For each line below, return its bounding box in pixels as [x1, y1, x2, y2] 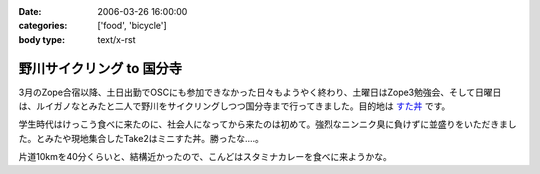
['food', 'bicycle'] [97, 20, 167, 32]
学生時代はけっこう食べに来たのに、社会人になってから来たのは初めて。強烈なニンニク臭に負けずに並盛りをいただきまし [18, 118, 517, 130]
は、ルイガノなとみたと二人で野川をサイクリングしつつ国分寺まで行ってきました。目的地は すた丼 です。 [18, 100, 451, 112]
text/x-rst [97, 33, 136, 45]
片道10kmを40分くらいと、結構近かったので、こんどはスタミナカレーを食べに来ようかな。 [18, 151, 392, 163]
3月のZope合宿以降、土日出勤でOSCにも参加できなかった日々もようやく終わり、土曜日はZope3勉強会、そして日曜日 [18, 86, 502, 98]
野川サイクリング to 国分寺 [18, 60, 182, 77]
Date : [18, 6, 42, 17]
